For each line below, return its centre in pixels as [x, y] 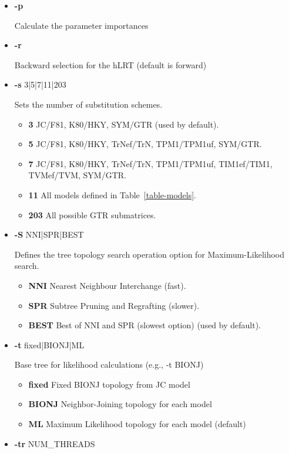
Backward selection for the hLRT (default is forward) [110, 64]
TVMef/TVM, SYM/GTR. [77, 175]
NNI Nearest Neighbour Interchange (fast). [107, 285]
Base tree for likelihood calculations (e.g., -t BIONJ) [109, 364]
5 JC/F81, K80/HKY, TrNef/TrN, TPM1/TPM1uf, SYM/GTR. [145, 144]
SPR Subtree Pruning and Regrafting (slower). [114, 305]
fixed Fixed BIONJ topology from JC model [109, 384]
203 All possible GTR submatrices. [92, 214]
